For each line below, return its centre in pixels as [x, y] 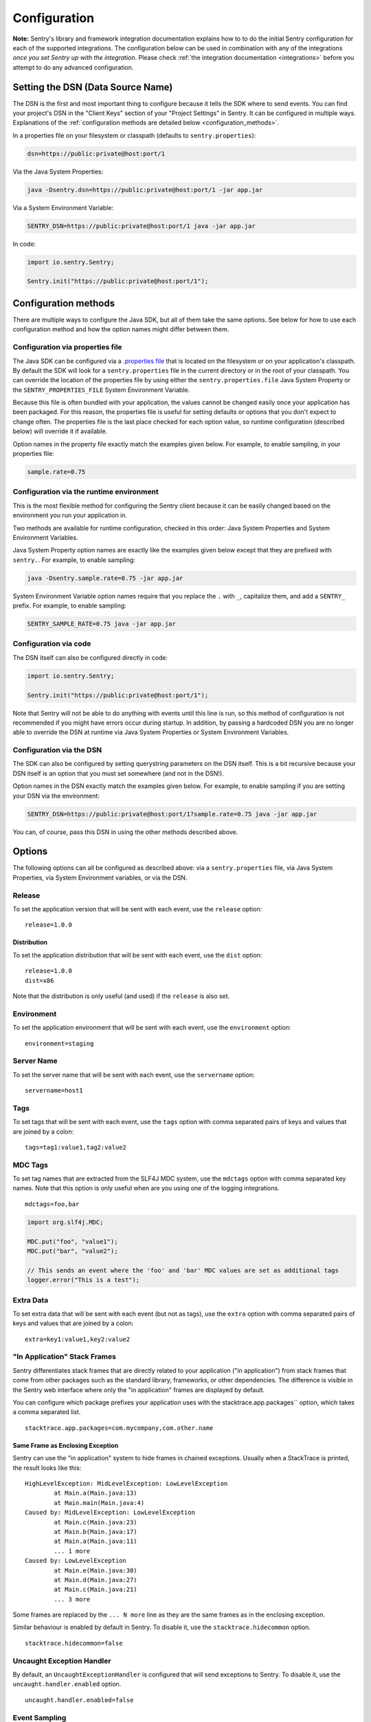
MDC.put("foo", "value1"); [72, 1241]
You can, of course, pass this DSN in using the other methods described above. [125, 832]
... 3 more [72, 1599]
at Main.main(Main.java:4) [99, 1503]
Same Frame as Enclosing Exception [66, 1445]
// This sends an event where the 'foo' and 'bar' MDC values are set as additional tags [183, 1270]
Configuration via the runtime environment [86, 492]
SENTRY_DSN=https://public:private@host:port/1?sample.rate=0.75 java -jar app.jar [172, 814]
